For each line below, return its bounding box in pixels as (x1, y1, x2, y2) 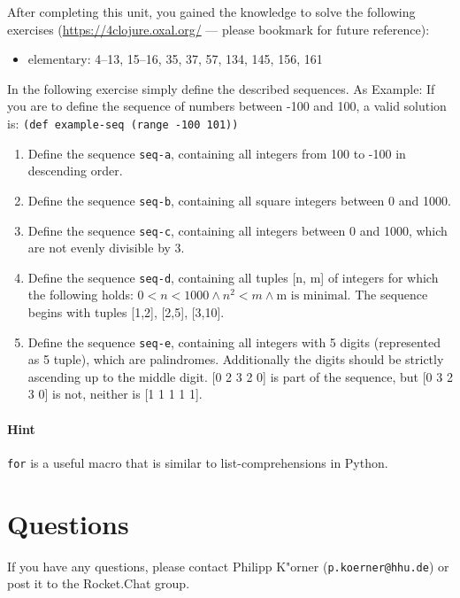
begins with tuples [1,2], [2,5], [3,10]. (27, 303, 225, 322)
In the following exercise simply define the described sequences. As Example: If (7, 79, 435, 97)
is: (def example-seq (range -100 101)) (7, 113, 239, 132)
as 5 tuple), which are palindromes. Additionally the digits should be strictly (27, 350, 444, 369)
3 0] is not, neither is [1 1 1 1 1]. (27, 384, 203, 403)
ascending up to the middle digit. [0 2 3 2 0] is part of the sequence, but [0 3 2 (27, 367, 453, 385)
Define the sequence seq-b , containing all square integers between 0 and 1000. (27, 190, 451, 209)
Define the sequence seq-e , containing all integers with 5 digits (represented (27, 332, 441, 351)
